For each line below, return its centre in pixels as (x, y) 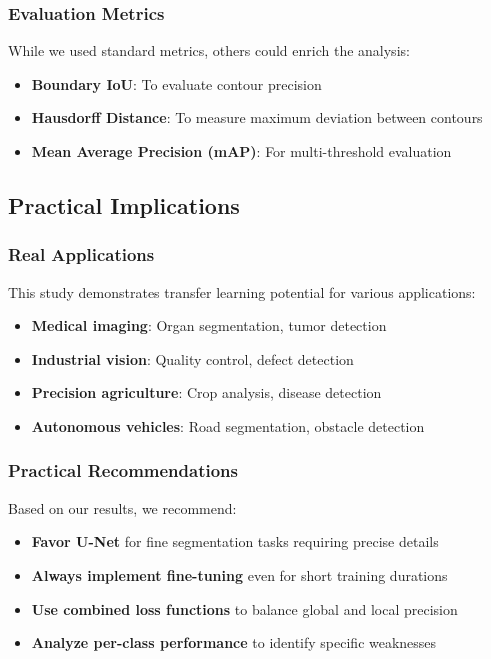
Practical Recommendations (123, 470)
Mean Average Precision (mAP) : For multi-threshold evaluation (241, 151)
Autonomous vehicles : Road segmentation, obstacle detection (228, 425)
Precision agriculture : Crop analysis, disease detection (206, 392)
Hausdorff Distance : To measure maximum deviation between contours (257, 117)
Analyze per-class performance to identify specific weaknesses (234, 642)
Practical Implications (124, 204)
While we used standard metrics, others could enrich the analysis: (209, 50)
